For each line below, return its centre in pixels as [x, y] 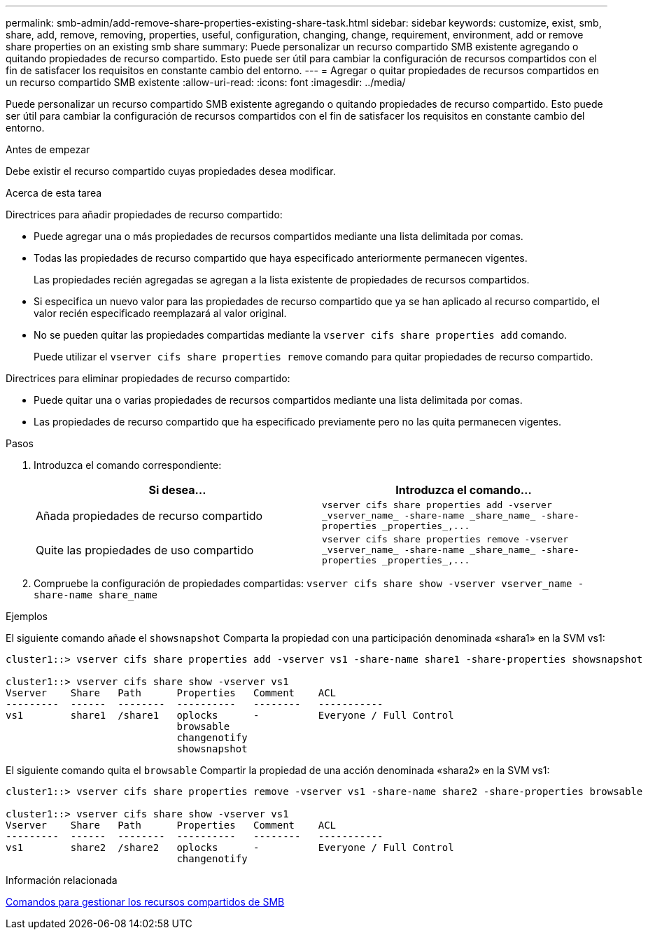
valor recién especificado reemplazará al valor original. [160, 313]
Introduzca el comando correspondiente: [128, 465]
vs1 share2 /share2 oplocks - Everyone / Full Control [230, 848]
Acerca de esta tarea [54, 193]
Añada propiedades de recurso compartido [149, 515]
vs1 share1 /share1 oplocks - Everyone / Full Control [230, 715]
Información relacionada [62, 880]
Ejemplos [27, 616]
